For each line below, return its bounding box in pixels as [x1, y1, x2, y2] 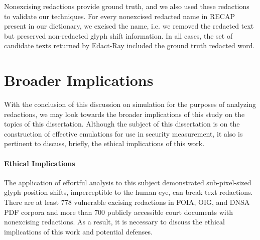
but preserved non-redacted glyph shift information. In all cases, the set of [4, 30, 233, 41]
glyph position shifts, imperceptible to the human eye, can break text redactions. [4, 187, 253, 197]
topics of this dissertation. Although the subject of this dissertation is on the [4, 118, 240, 129]
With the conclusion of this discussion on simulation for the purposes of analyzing [4, 99, 256, 109]
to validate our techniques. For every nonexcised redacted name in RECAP [4, 11, 235, 21]
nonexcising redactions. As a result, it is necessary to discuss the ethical [4, 216, 225, 227]
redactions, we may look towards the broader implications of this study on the [4, 108, 245, 119]
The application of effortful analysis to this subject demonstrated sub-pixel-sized [4, 177, 251, 187]
